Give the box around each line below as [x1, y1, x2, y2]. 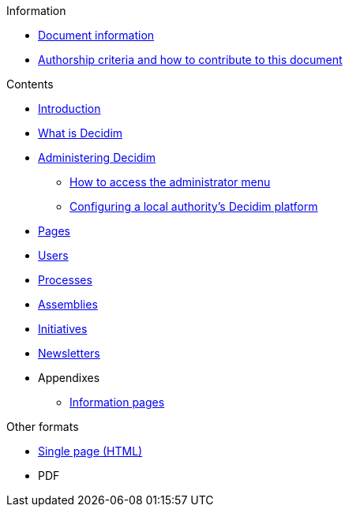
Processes [38, 273, 92, 286]
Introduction [38, 102, 101, 115]
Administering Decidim [38, 151, 156, 164]
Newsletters [38, 346, 100, 360]
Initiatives [38, 322, 88, 335]
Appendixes [38, 371, 100, 384]
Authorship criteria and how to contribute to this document [38, 53, 343, 66]
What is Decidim [38, 126, 123, 140]
